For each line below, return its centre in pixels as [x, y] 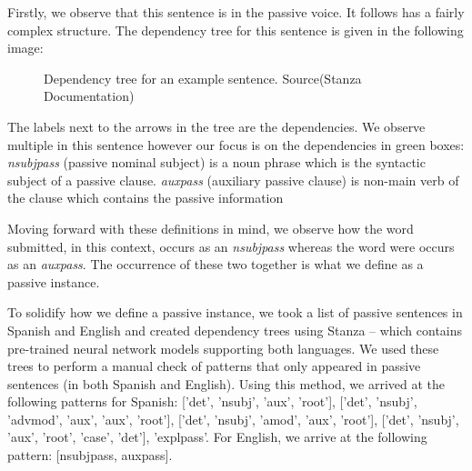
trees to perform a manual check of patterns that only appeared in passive [214, 366]
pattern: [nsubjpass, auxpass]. [90, 455]
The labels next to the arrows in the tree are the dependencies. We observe [216, 126]
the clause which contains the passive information [146, 198]
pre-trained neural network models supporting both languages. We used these [223, 348]
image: [25, 48]
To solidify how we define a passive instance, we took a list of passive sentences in [235, 312]
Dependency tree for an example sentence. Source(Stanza [203, 78]
